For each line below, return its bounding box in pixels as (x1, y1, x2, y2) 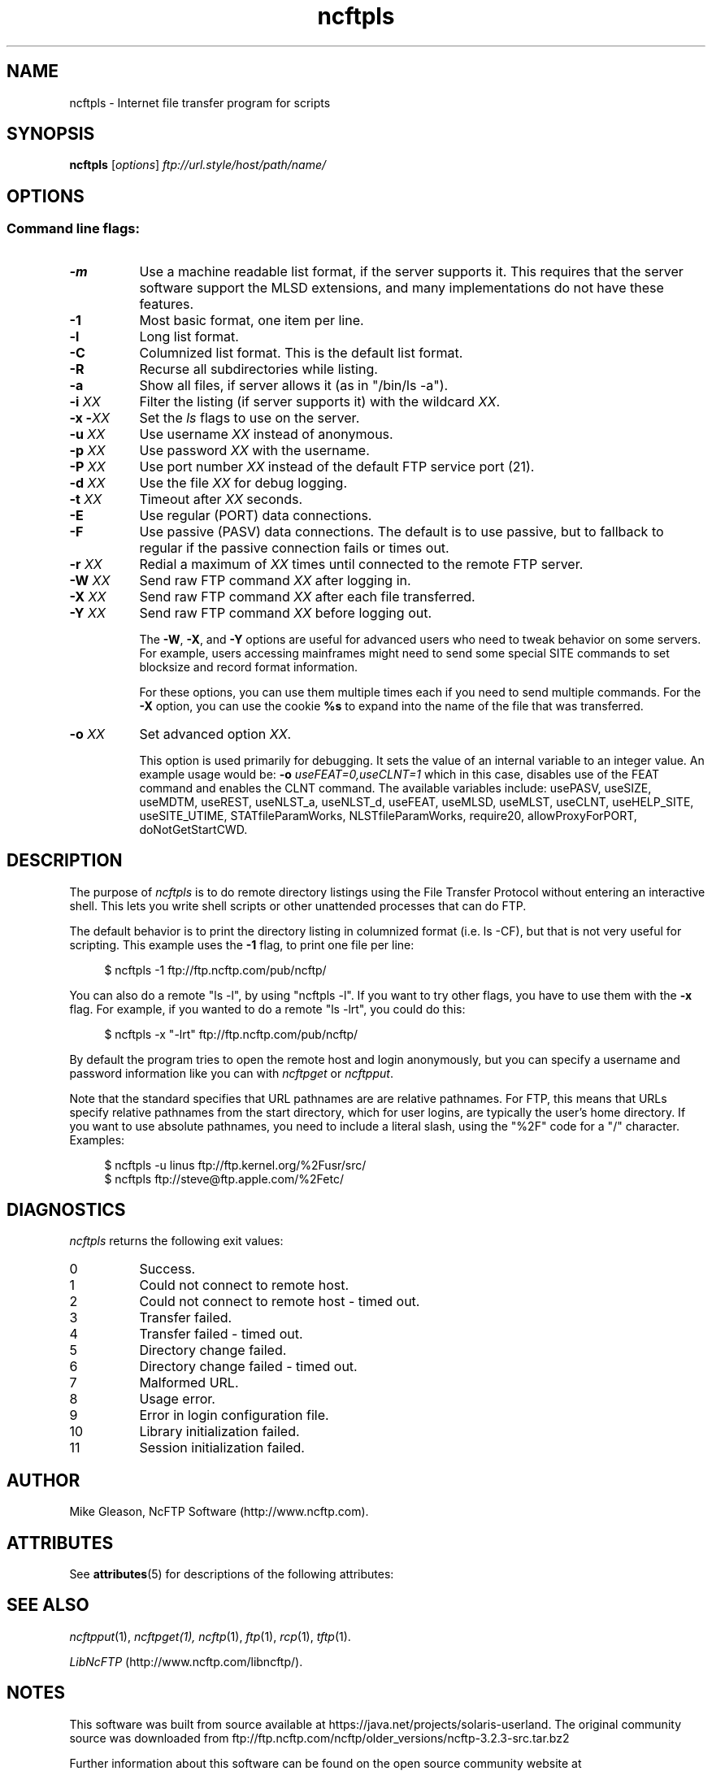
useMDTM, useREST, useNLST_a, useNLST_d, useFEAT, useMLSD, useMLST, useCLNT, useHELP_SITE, (139, 794, 694, 809)
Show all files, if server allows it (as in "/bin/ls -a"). (139, 376, 449, 393)
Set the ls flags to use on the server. (139, 409, 360, 426)
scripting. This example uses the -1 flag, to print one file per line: (69, 937, 415, 952)
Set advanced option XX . (139, 725, 292, 742)
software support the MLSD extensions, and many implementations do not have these (139, 279, 664, 296)
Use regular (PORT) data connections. (139, 506, 372, 523)
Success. (139, 1261, 196, 1278)
